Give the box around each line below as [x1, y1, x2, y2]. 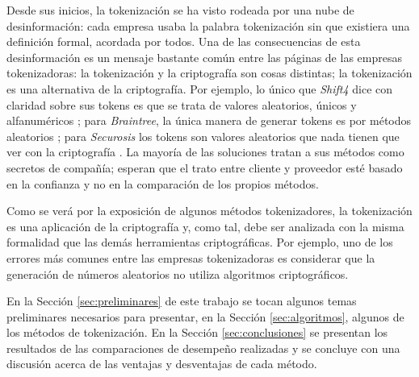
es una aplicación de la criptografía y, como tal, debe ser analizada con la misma [6, 217, 404, 234]
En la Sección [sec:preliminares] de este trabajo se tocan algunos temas [6, 292, 357, 309]
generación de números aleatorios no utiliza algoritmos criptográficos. [6, 265, 349, 282]
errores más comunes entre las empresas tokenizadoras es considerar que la [6, 249, 375, 266]
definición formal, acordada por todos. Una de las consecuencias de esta [6, 33, 361, 50]
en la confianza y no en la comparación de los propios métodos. [6, 175, 319, 192]
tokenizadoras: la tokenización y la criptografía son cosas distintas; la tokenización [6, 64, 413, 81]
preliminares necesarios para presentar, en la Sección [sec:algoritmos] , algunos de [6, 308, 404, 325]
